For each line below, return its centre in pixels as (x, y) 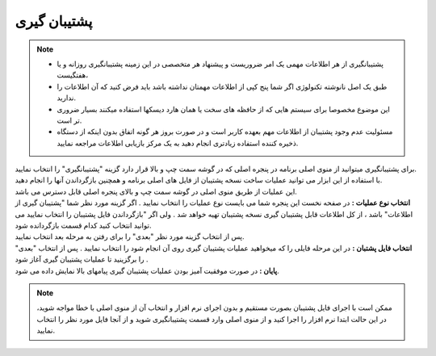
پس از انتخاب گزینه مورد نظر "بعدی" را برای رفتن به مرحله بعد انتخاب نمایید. (130, 237)
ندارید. (67, 98)
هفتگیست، (73, 75)
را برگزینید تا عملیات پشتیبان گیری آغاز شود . (82, 259)
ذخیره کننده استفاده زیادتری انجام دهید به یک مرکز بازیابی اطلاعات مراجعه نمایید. (178, 143)
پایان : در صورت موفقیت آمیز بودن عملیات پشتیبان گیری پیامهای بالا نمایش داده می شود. (147, 270)
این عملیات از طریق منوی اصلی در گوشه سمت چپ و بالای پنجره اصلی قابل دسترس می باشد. (156, 191)
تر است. (69, 120)
